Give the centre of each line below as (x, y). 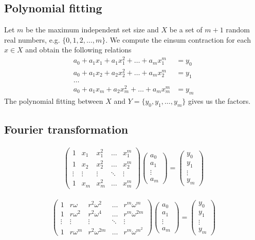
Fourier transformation (66, 129)
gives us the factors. (219, 100)
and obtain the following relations (78, 50)
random (238, 30)
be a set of (186, 30)
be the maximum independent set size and (92, 30)
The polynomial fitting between (54, 100)
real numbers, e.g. (32, 39)
